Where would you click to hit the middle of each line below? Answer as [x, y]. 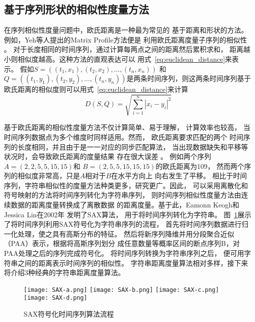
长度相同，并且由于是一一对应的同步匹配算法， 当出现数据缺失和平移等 [133, 146]
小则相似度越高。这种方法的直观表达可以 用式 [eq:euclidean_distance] [115, 59]
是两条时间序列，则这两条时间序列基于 [189, 78]
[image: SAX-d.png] [55, 298]
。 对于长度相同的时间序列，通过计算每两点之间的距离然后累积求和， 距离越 [127, 49]
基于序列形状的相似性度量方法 [76, 9]
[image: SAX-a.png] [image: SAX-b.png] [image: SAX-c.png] [121, 290]
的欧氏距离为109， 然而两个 [200, 166]
